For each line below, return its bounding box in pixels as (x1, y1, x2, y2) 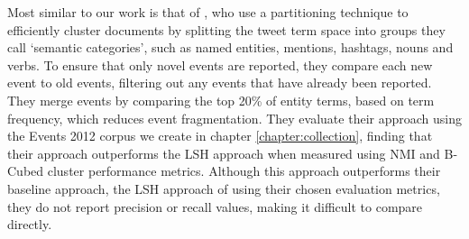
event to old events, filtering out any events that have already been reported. (7, 73, 432, 92)
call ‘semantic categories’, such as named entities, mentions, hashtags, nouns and (7, 38, 454, 57)
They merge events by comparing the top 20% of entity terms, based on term (7, 90, 435, 109)
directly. (7, 215, 52, 234)
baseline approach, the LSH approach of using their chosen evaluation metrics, (7, 179, 440, 198)
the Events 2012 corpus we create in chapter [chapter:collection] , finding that (7, 126, 433, 145)
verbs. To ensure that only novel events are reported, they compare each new (7, 55, 433, 74)
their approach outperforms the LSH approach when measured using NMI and (7, 143, 440, 162)
